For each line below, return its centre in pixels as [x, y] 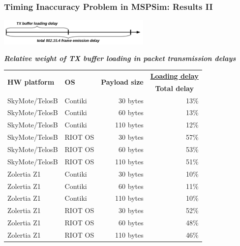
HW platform [31, 82]
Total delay [174, 88]
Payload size [122, 82]
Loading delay [174, 76]
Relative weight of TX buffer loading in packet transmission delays [120, 58]
